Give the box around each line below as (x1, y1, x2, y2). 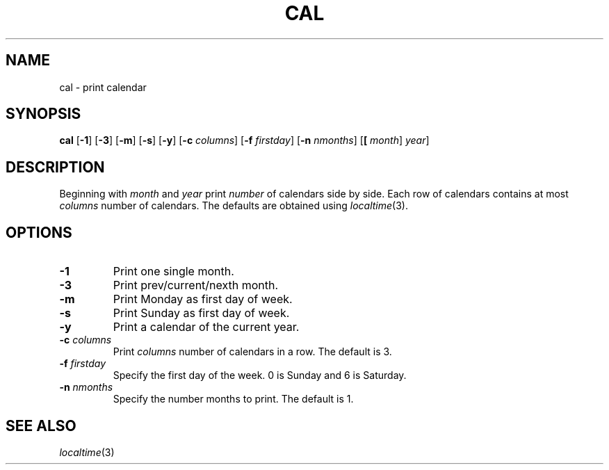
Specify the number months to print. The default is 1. (113, 393, 354, 405)
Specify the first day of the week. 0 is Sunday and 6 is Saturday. (113, 369, 407, 382)
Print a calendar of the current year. (113, 320, 300, 334)
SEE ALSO (6, 416, 76, 435)
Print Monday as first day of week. (113, 292, 293, 307)
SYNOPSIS (6, 105, 81, 123)
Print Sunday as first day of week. (113, 306, 290, 321)
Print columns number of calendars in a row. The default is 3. (113, 346, 392, 358)
